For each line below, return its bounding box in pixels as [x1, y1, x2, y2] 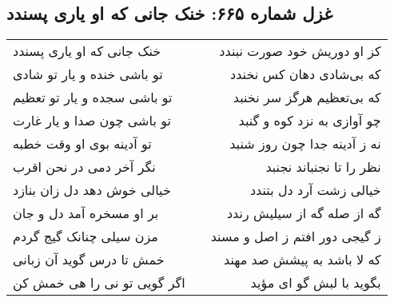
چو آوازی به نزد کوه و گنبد [238, 111, 381, 130]
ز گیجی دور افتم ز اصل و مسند [210, 227, 381, 246]
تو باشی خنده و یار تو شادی [13, 65, 163, 84]
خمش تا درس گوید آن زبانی [13, 250, 165, 269]
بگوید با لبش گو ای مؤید [250, 273, 381, 292]
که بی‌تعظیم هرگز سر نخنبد [233, 88, 381, 107]
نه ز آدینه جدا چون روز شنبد [229, 134, 381, 153]
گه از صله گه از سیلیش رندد [226, 204, 381, 223]
